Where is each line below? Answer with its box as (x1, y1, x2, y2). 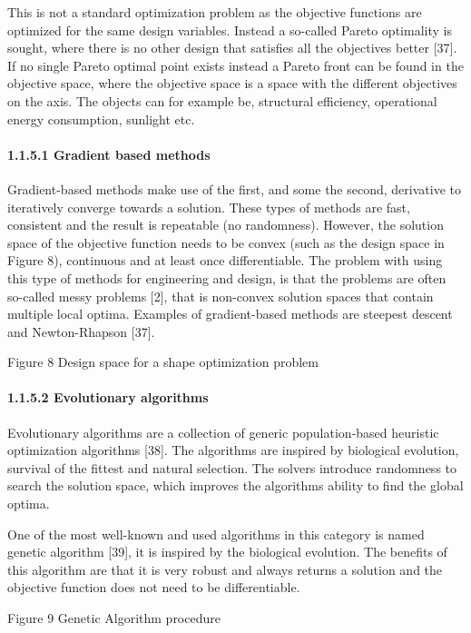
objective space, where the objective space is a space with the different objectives (7, 74, 457, 93)
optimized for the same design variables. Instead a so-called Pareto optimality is (7, 20, 452, 39)
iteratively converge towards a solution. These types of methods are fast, (7, 197, 410, 216)
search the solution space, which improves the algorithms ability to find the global (7, 476, 464, 495)
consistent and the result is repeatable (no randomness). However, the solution (7, 215, 444, 234)
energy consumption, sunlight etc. (7, 109, 195, 128)
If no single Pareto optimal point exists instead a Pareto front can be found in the (7, 55, 464, 74)
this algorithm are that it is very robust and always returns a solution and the (7, 559, 443, 579)
